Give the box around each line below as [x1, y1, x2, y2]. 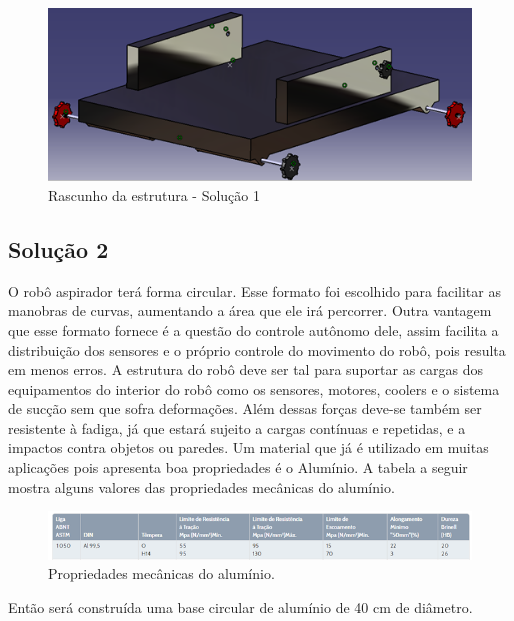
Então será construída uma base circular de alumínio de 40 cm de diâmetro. [8, 597, 473, 618]
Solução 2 [8, 233, 109, 264]
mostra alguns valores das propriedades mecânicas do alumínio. [8, 476, 395, 497]
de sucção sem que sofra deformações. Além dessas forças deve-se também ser [8, 398, 482, 419]
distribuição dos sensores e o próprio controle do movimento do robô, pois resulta [8, 339, 506, 360]
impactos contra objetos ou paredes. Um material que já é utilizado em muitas [8, 437, 489, 458]
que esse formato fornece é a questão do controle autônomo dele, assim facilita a [8, 319, 499, 340]
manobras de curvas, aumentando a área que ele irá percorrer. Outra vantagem [8, 300, 492, 321]
